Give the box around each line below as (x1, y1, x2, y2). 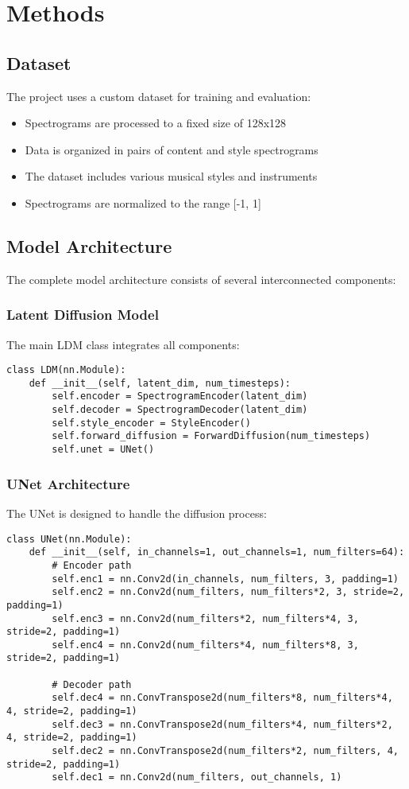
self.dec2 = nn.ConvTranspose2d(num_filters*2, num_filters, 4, (52, 745, 399, 757)
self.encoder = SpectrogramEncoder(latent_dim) (52, 391, 308, 402)
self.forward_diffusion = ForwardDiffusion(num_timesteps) (52, 430, 371, 442)
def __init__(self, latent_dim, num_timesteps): (29, 377, 291, 389)
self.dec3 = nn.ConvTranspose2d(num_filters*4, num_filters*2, (52, 718, 393, 730)
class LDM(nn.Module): (6, 364, 126, 376)
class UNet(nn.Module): (6, 533, 132, 545)
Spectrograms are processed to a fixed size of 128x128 (25, 115, 287, 131)
